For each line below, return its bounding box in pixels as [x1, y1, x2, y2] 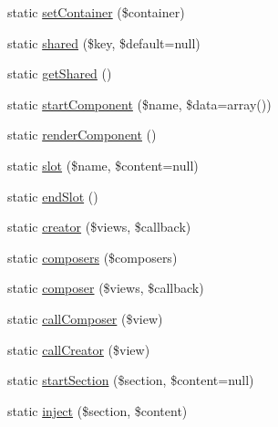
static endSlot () [7, 186, 98, 205]
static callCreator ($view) [7, 339, 150, 359]
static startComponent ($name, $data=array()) [7, 94, 272, 113]
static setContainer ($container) [7, 3, 185, 21]
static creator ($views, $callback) [7, 217, 191, 236]
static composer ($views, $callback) [7, 278, 204, 297]
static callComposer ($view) [7, 308, 163, 328]
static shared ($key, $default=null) [7, 33, 201, 52]
